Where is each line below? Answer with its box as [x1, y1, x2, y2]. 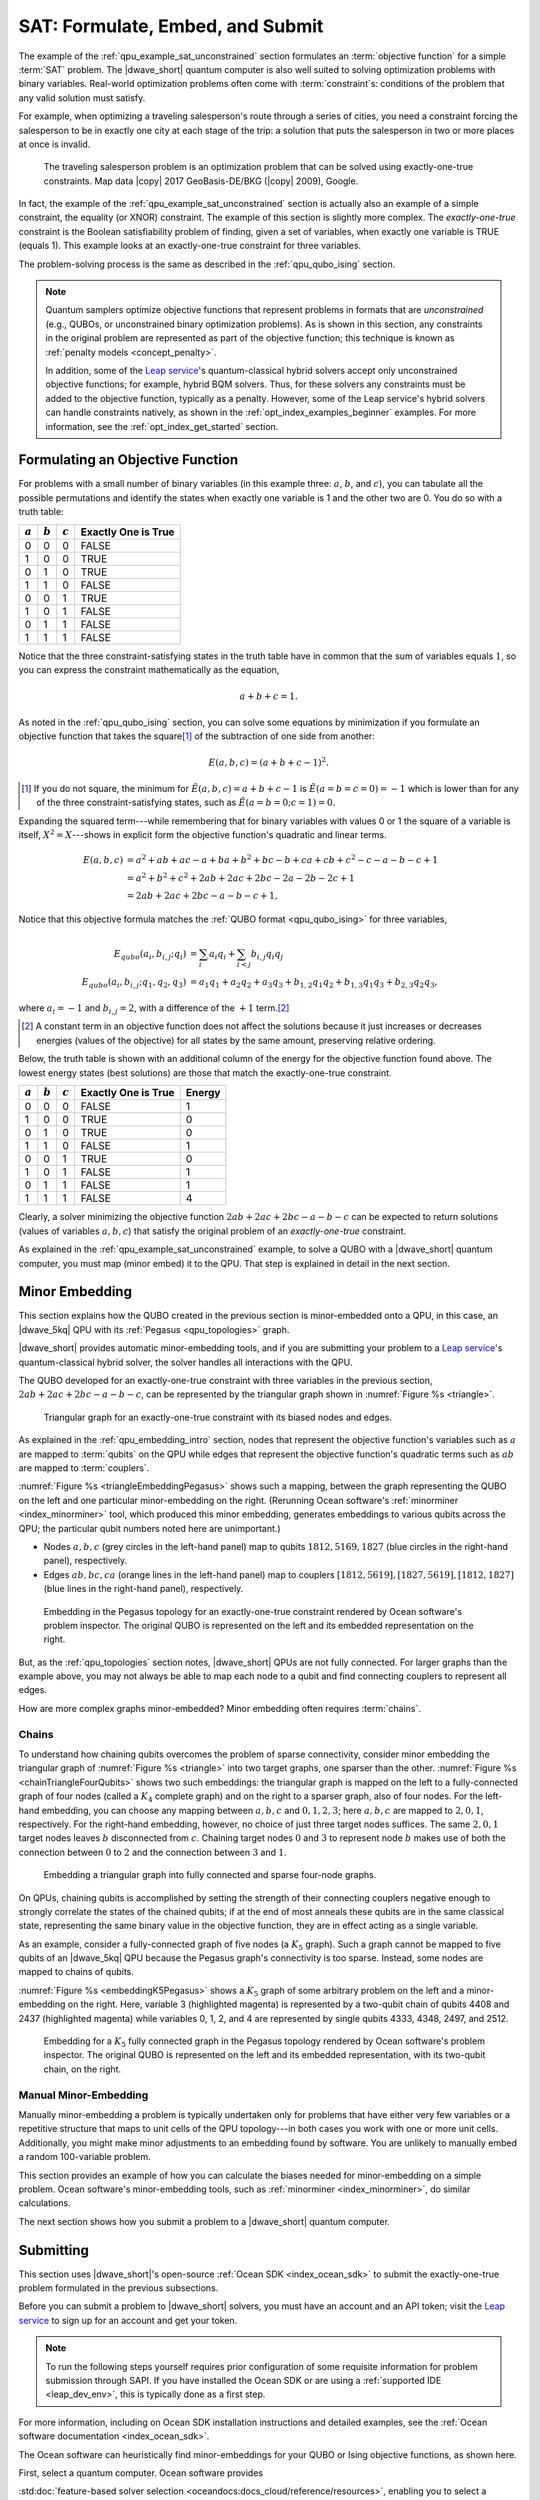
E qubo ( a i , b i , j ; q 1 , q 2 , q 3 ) [81, 976, 187, 990]
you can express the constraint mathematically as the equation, [18, 664, 280, 676]
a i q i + [208, 948, 236, 962]
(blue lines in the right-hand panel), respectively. [43, 1583, 244, 1595]
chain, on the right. [43, 2063, 122, 2075]
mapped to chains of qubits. [18, 1966, 135, 1978]
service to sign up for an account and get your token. [18, 2314, 238, 2326]
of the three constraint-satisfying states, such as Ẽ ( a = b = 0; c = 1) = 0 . [36, 796, 336, 809]
